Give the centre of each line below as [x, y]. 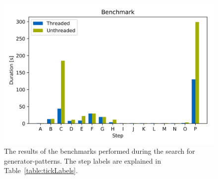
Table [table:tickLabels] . [41, 170]
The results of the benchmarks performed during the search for [100, 150]
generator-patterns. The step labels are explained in [82, 160]
